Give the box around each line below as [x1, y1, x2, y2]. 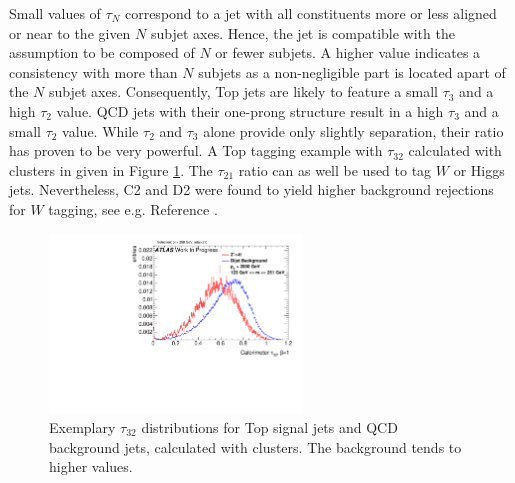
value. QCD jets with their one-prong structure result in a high [56, 100, 444, 121]
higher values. [49, 456, 133, 477]
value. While [62, 120, 139, 141]
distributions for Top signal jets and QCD [141, 416, 398, 437]
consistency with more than [9, 61, 178, 82]
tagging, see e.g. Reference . [48, 198, 218, 219]
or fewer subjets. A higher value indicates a [215, 42, 481, 63]
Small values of [9, 3, 101, 23]
